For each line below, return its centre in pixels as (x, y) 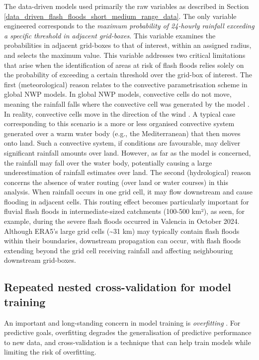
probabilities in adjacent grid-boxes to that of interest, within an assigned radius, (128, 45)
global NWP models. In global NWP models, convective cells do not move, (118, 94)
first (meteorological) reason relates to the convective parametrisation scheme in (126, 84)
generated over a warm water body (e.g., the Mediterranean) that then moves (122, 133)
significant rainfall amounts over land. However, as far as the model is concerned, (128, 152)
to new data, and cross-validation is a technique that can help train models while (128, 342)
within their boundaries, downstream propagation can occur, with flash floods (123, 241)
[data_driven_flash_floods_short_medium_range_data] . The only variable (120, 16)
